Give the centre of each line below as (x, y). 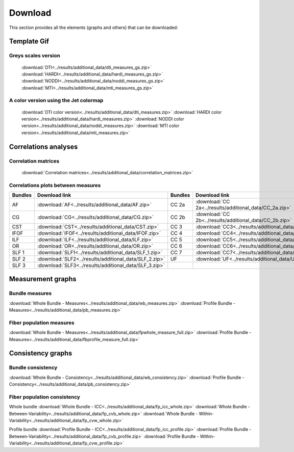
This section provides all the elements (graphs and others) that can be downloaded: (94, 27)
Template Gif (29, 41)
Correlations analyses (43, 146)
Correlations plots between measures (55, 185)
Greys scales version (35, 55)
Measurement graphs (43, 279)
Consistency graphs (41, 353)
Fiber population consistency (45, 397)
